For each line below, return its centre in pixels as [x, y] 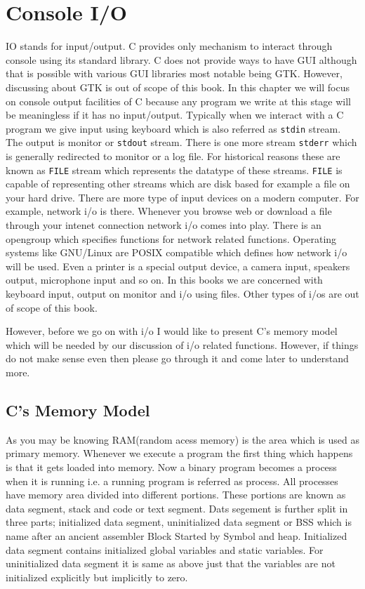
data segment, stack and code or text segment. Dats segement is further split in [177, 508]
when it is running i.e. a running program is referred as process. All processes [172, 481]
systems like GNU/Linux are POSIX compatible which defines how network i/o [177, 252]
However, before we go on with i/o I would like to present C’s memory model [172, 331]
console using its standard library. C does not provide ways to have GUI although [181, 59]
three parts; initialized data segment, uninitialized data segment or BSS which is [179, 522]
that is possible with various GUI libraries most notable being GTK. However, [174, 73]
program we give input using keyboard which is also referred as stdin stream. [173, 128]
